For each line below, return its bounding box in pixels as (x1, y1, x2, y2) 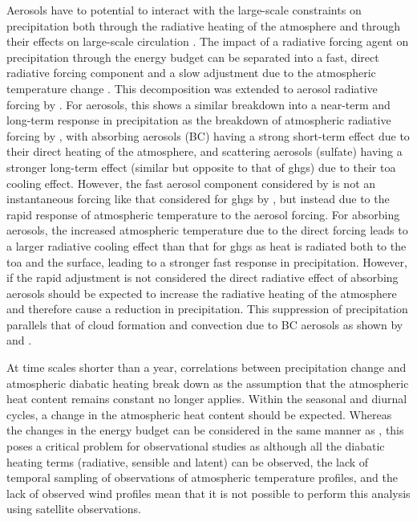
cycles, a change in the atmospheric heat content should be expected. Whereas (6, 406, 392, 422)
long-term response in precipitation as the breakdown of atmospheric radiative (6, 112, 391, 128)
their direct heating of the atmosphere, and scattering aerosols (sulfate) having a (6, 143, 403, 160)
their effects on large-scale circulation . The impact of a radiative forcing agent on (6, 33, 409, 50)
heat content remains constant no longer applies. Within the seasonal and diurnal (6, 390, 407, 407)
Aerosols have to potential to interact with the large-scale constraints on (6, 2, 362, 18)
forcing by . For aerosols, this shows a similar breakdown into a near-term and (6, 96, 391, 112)
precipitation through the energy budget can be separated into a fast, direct (6, 48, 379, 65)
